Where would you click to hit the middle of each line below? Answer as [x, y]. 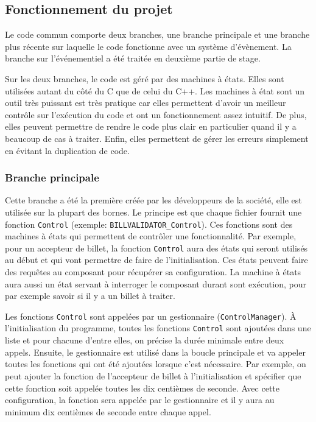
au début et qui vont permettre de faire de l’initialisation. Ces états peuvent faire [156, 260]
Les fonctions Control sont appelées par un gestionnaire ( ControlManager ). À [151, 316]
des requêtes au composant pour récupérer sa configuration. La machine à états [153, 272]
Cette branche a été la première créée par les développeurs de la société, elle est [153, 200]
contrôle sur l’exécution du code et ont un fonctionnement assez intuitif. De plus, [156, 114]
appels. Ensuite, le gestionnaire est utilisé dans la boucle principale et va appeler [155, 352]
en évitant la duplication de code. [67, 150]
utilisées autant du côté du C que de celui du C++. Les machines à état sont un [155, 90]
